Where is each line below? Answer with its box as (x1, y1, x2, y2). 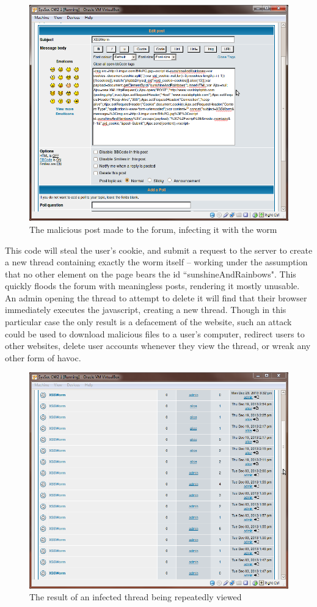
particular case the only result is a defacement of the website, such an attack (5, 315, 292, 328)
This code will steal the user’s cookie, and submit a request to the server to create (5, 243, 313, 256)
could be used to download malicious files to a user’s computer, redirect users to (5, 327, 305, 340)
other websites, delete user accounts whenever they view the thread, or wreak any (5, 339, 311, 352)
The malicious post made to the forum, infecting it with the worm (29, 223, 277, 235)
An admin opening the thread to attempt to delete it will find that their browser (5, 291, 307, 304)
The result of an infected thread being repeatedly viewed (29, 590, 242, 603)
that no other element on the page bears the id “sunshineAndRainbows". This (5, 267, 296, 280)
